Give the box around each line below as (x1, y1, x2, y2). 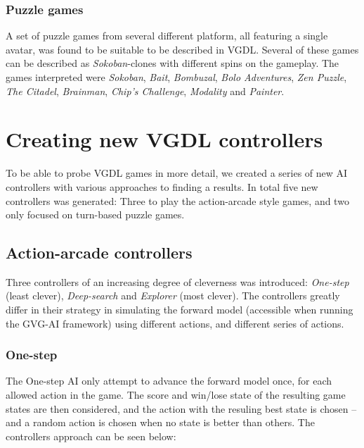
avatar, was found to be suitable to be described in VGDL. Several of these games (6, 42, 359, 56)
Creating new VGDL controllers (6, 125, 323, 154)
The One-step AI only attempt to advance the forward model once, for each (6, 373, 332, 388)
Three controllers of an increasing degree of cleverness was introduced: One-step (6, 274, 349, 289)
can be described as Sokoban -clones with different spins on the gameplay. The (6, 56, 339, 70)
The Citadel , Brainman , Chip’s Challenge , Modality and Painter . (6, 83, 285, 98)
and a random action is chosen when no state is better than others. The (6, 415, 315, 430)
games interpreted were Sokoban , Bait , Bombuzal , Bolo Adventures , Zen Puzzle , (6, 70, 347, 84)
